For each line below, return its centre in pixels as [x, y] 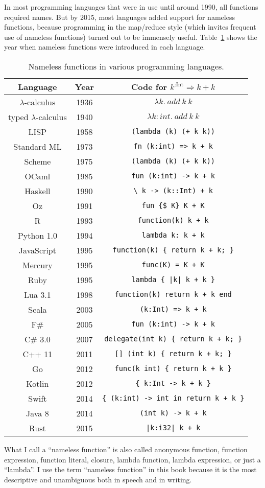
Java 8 [38, 413]
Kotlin [38, 383]
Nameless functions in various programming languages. [126, 66]
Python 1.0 [37, 235]
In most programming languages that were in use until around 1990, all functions [131, 7]
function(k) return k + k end [173, 295]
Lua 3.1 [38, 294]
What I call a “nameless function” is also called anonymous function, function [126, 449]
